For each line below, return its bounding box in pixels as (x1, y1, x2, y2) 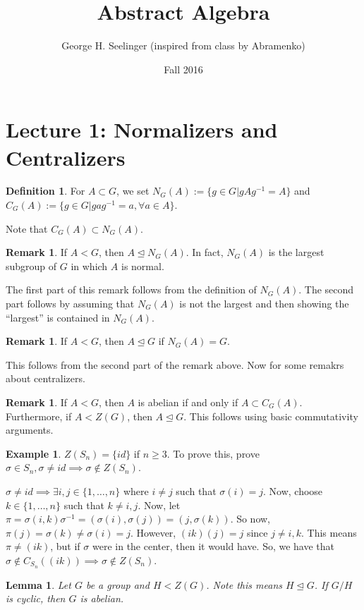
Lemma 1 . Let (6, 577, 71, 592)
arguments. (6, 422, 54, 437)
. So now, (230, 511, 271, 526)
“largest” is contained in (6, 310, 110, 324)
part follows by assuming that (6, 296, 135, 310)
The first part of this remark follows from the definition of (6, 282, 257, 297)
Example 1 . (6, 446, 61, 460)
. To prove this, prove (166, 446, 260, 460)
